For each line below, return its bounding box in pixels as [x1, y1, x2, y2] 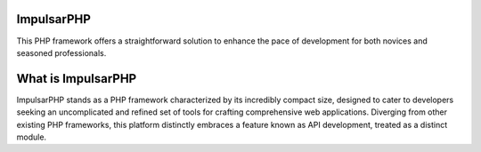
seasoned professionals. [16, 47, 107, 58]
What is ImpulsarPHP [16, 71, 137, 86]
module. [16, 132, 47, 142]
